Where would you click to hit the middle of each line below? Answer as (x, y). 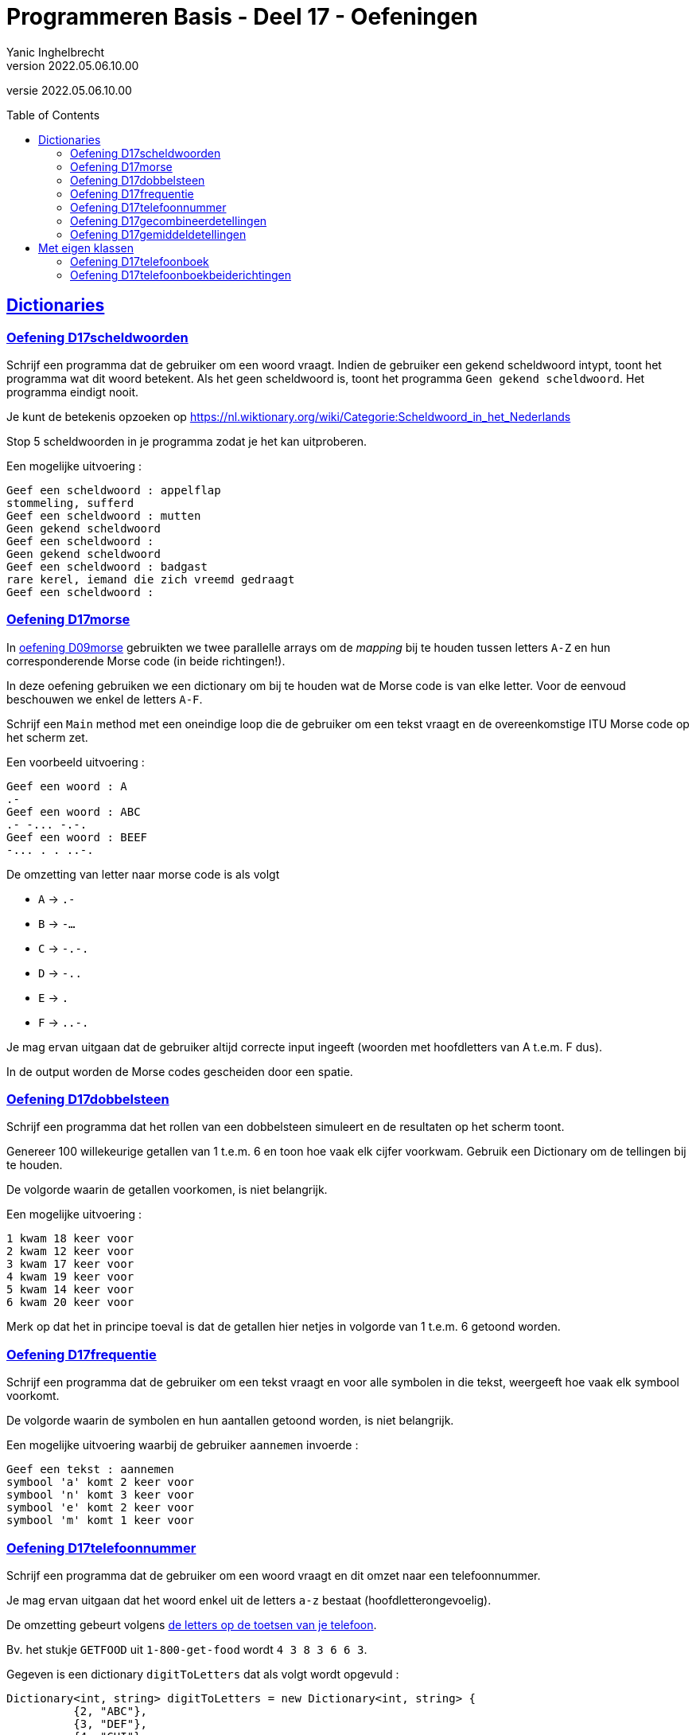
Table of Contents (53, 115)
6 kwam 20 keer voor (70, 1302)
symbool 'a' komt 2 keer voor (101, 1482)
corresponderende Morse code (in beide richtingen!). (146, 661)
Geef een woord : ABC (74, 811)
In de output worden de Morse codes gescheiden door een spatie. (180, 1071)
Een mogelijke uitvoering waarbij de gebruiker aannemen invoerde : (183, 1445)
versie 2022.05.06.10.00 (69, 90)
